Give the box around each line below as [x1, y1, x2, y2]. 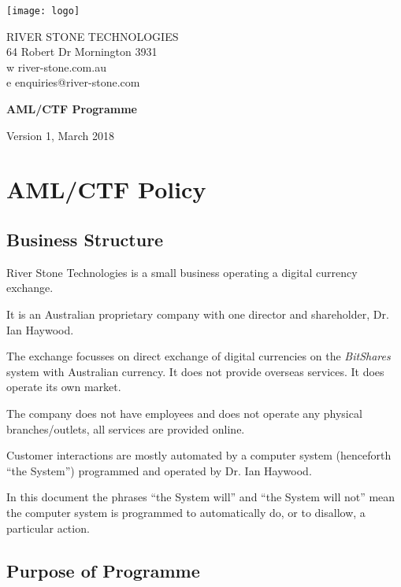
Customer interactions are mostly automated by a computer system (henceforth [6, 447, 392, 463]
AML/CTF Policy [6, 173, 206, 205]
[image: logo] [6, 6, 80, 17]
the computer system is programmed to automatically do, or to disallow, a [6, 504, 366, 520]
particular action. [6, 519, 90, 536]
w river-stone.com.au [6, 58, 106, 75]
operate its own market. [6, 378, 121, 395]
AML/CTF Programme [6, 101, 137, 117]
